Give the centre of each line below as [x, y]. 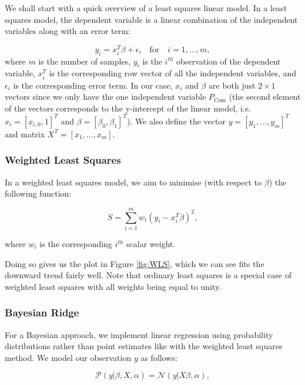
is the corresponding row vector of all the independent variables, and [173, 73]
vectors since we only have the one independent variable [105, 97]
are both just [232, 85]
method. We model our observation [68, 357]
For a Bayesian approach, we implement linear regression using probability [139, 334]
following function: [38, 193]
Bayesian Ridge [42, 313]
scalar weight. [151, 244]
